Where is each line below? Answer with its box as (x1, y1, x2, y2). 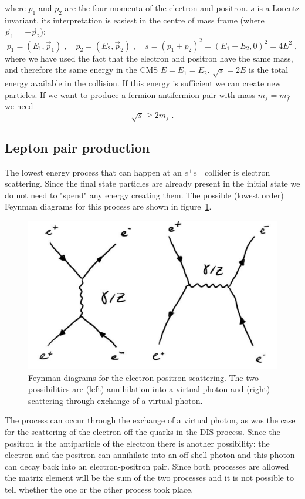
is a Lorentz (257, 2, 300, 14)
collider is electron (204, 166, 270, 178)
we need (5, 100, 33, 112)
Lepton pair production (5, 138, 150, 156)
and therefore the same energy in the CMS (5, 63, 158, 76)
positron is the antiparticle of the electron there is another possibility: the (5, 437, 270, 449)
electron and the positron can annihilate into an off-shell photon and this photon (5, 449, 295, 461)
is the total (249, 63, 289, 76)
